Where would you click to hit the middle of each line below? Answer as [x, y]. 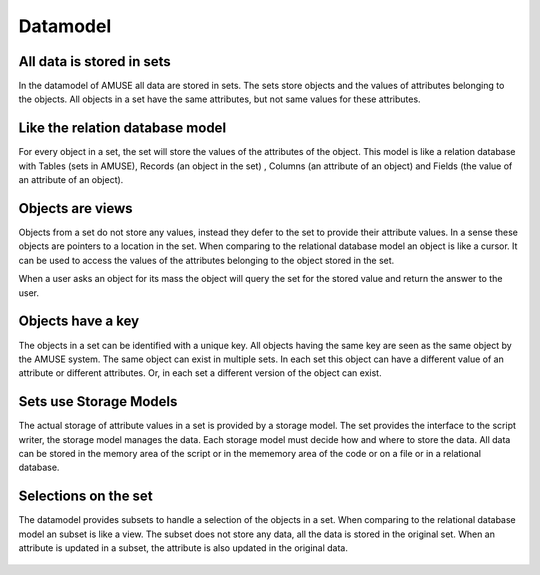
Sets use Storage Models [98, 401]
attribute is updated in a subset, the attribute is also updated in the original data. [183, 548]
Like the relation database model [122, 128]
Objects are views [76, 208]
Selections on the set [86, 496]
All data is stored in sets [95, 61]
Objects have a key [79, 321]
